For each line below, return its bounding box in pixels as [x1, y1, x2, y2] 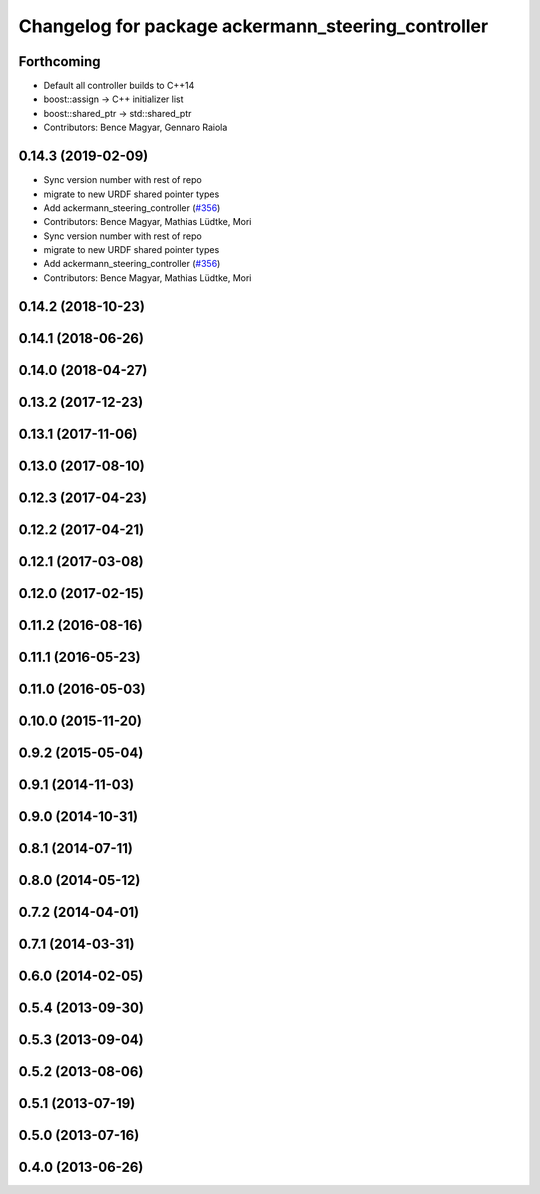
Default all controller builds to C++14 [43, 80, 195, 92]
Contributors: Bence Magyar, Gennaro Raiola [43, 121, 228, 134]
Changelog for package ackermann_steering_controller [18, 15, 489, 37]
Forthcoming [18, 53, 101, 70]
